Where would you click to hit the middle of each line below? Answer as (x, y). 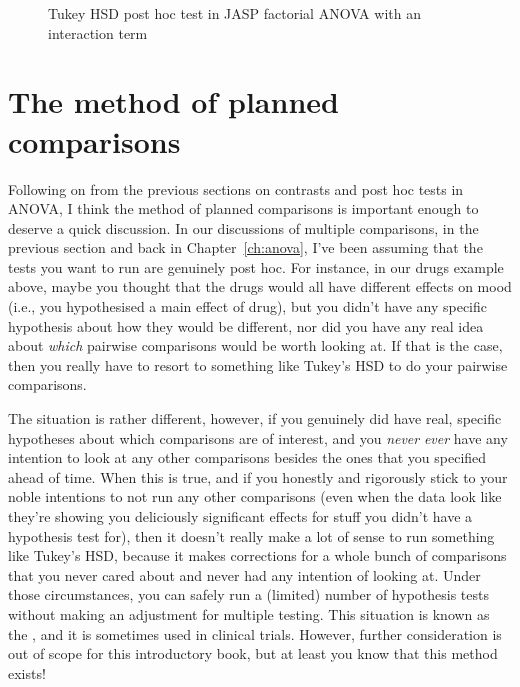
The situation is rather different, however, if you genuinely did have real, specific (255, 418)
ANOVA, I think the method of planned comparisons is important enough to (243, 208)
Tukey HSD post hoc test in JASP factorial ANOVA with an (234, 13)
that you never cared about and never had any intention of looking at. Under (244, 574)
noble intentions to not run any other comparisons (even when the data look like (255, 496)
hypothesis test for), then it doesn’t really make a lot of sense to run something (251, 535)
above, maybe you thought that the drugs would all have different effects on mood (260, 286)
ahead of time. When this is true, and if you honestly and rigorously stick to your (258, 476)
